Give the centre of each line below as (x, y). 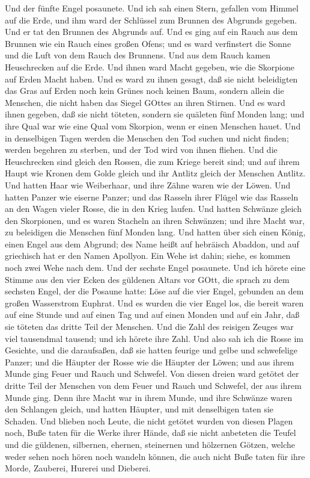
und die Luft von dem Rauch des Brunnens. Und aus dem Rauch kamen (138, 55)
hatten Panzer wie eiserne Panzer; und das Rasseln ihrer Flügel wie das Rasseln (152, 197)
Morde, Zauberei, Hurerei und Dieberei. (78, 468)
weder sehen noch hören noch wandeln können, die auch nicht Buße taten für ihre (155, 456)
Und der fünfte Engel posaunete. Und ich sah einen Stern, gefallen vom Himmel (152, 8)
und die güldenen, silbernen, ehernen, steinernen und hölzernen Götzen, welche (150, 444)
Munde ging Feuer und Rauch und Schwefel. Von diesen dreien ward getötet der (152, 374)
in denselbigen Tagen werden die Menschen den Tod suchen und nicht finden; (147, 138)
